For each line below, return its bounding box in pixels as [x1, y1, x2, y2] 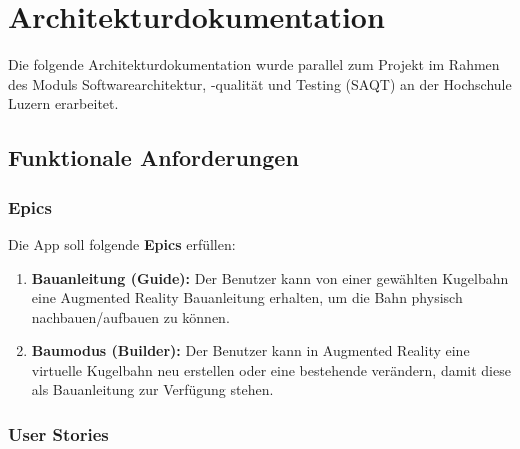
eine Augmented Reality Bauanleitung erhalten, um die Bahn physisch [31, 287, 463, 308]
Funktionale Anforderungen [8, 142, 299, 173]
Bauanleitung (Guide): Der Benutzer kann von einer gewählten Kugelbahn [31, 267, 509, 288]
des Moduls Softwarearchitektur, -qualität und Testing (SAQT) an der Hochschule [8, 73, 512, 94]
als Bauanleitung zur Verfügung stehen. [31, 379, 274, 400]
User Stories [8, 421, 109, 446]
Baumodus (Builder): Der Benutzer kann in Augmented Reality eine [31, 340, 470, 361]
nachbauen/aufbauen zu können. [31, 306, 230, 327]
